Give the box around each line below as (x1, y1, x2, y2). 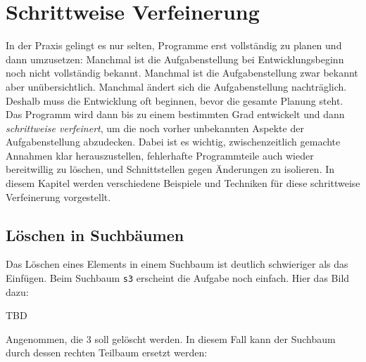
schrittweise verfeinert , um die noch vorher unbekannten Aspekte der (6, 120, 304, 135)
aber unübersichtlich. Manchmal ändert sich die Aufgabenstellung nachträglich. (6, 79, 347, 93)
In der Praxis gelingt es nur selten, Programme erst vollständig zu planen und (6, 38, 342, 53)
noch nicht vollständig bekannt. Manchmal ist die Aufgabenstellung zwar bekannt (6, 65, 358, 80)
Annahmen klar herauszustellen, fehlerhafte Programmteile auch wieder (6, 148, 314, 162)
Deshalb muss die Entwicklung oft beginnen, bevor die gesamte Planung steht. (6, 93, 343, 108)
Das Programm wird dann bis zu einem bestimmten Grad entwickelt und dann (6, 107, 345, 122)
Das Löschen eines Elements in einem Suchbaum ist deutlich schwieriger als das (6, 257, 348, 271)
